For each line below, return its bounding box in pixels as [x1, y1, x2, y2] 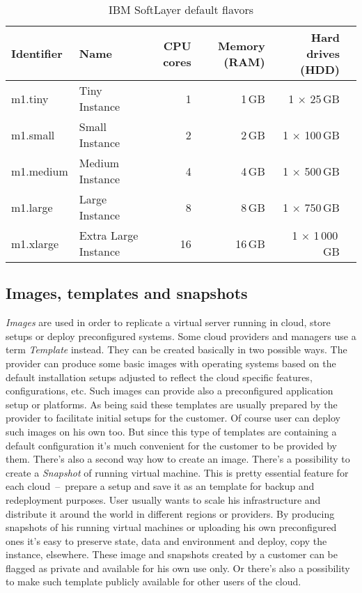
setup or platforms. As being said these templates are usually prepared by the [6, 396, 338, 411]
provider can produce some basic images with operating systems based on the [6, 355, 336, 370]
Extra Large [79, 227, 139, 243]
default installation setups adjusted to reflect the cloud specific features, [6, 369, 313, 384]
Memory [218, 37, 265, 54]
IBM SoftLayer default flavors [108, 1, 254, 17]
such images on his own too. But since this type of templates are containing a [6, 424, 337, 438]
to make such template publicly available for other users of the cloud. [6, 574, 301, 589]
